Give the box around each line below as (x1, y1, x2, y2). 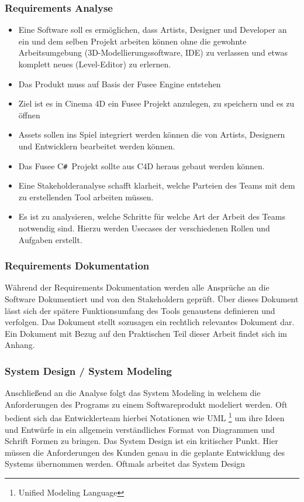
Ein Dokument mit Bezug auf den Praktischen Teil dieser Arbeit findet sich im (5, 327, 287, 339)
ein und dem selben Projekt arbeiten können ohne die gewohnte (18, 35, 247, 47)
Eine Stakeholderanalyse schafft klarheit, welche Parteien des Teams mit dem (18, 179, 295, 192)
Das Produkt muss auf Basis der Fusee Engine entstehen (18, 77, 221, 90)
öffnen (18, 108, 40, 121)
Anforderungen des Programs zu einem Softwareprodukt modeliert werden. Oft (5, 398, 288, 410)
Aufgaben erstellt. (18, 233, 82, 245)
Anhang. (5, 339, 35, 351)
